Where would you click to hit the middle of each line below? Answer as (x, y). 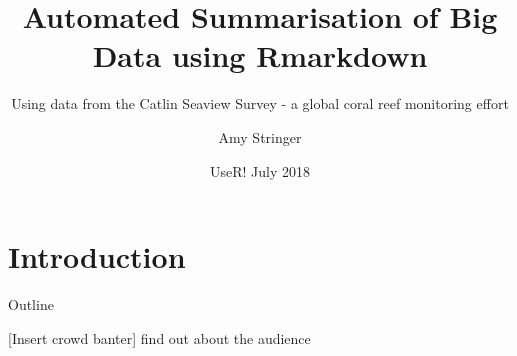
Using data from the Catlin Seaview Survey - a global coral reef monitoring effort (260, 103)
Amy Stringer (260, 136)
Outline (31, 304)
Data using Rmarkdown (260, 55)
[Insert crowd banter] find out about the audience (159, 337)
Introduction (97, 256)
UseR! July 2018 (259, 170)
